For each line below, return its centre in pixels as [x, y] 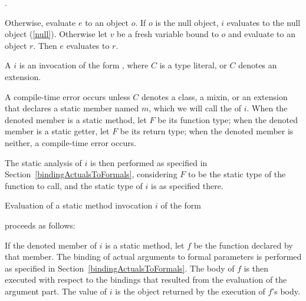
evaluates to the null [264, 22]
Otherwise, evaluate [40, 22]
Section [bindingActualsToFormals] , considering [91, 174]
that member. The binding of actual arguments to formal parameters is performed [153, 257]
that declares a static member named [72, 108]
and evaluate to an [262, 34]
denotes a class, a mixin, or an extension [215, 96]
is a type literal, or [193, 65]
